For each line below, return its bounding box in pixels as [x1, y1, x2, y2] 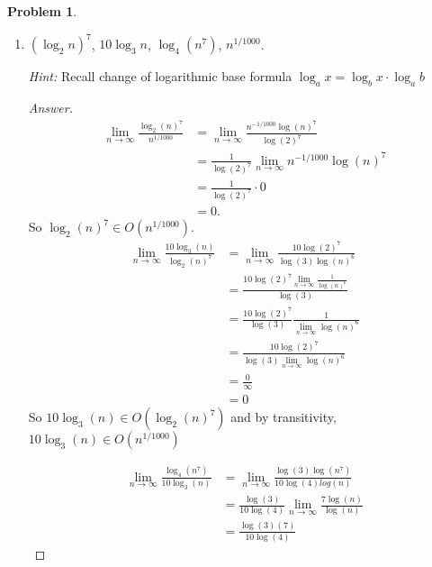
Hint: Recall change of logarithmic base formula [28, 67, 292, 86]
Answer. [28, 97, 74, 116]
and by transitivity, [230, 407, 337, 426]
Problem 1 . [7, 2, 77, 20]
